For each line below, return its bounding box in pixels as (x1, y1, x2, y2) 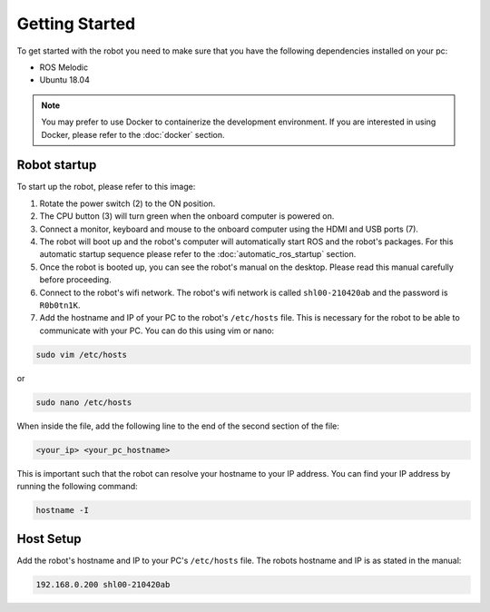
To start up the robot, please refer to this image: (16, 182, 196, 192)
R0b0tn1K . (39, 300, 81, 311)
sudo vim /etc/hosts (35, 350, 127, 360)
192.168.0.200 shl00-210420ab (35, 579, 171, 590)
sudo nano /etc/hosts (35, 397, 132, 408)
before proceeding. (39, 274, 113, 285)
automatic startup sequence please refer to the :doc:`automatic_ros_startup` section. (39, 249, 357, 260)
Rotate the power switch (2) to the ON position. (39, 198, 216, 209)
